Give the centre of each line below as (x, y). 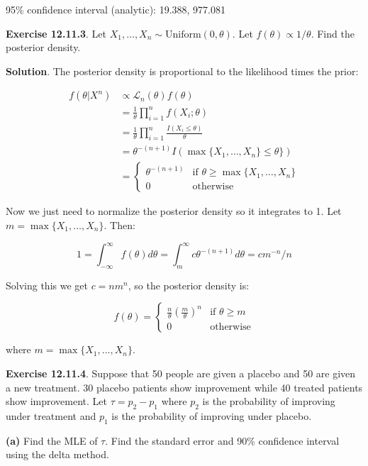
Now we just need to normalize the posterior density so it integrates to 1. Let (174, 211)
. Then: (119, 224)
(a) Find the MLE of (52, 440)
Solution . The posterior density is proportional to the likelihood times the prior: (182, 71)
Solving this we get (47, 285)
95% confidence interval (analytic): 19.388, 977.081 (116, 9)
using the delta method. (57, 454)
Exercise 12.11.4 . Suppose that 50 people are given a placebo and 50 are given (181, 373)
